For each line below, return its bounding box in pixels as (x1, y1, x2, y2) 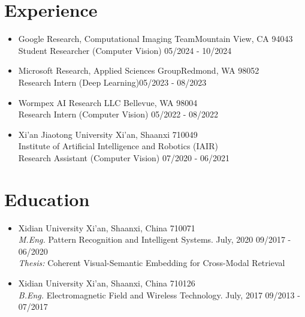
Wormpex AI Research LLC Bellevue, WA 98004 (18, 96, 198, 108)
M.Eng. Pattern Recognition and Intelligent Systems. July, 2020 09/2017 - (18, 233, 291, 246)
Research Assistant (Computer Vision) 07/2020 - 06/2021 (18, 151, 229, 164)
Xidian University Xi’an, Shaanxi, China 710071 (18, 221, 195, 234)
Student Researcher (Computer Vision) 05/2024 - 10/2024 (18, 44, 232, 56)
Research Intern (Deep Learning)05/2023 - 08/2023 (18, 76, 207, 88)
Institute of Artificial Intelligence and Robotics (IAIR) (18, 140, 218, 152)
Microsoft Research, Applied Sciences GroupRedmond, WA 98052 (18, 64, 259, 77)
